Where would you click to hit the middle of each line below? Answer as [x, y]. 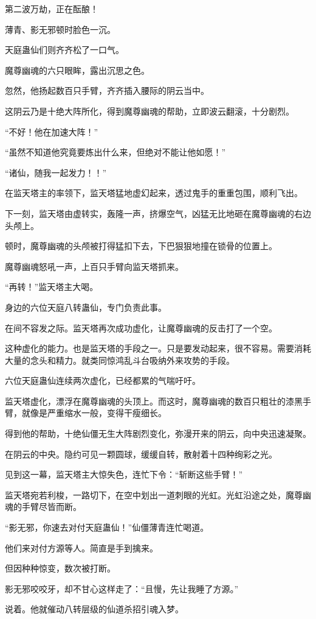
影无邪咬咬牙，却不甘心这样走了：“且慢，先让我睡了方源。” [122, 588]
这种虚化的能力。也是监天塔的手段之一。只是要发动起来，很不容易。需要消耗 [158, 348]
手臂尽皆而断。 [51, 507]
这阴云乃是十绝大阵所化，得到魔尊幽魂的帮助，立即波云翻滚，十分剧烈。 [149, 111]
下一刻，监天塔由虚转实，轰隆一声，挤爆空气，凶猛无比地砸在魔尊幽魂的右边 [158, 213]
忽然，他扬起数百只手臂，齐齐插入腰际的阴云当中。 [107, 90]
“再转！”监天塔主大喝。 [52, 287]
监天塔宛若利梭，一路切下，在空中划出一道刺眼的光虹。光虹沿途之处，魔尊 [154, 494]
